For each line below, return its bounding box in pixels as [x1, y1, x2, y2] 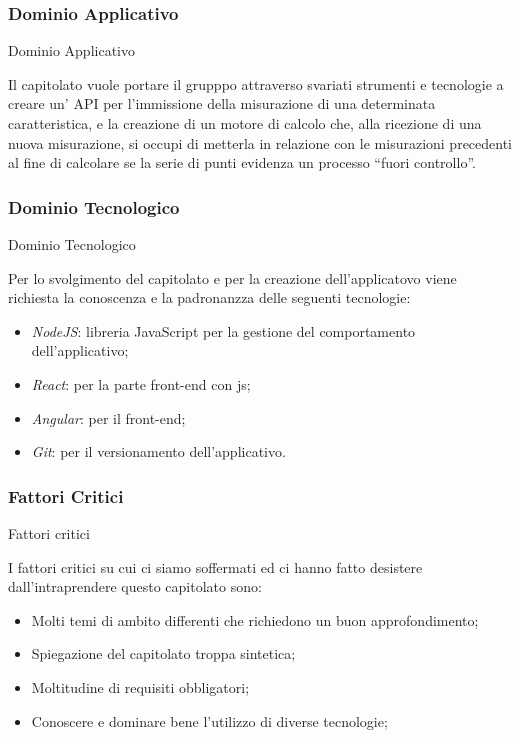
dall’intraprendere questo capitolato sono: [8, 576, 262, 597]
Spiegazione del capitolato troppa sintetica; [31, 643, 296, 664]
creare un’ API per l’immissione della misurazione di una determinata [8, 93, 436, 114]
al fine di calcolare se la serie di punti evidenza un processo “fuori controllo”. [8, 152, 476, 173]
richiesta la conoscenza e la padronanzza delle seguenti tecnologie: [8, 287, 411, 308]
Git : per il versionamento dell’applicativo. [31, 441, 286, 462]
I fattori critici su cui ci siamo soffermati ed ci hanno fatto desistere [8, 556, 423, 577]
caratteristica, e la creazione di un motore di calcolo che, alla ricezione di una [8, 113, 482, 133]
